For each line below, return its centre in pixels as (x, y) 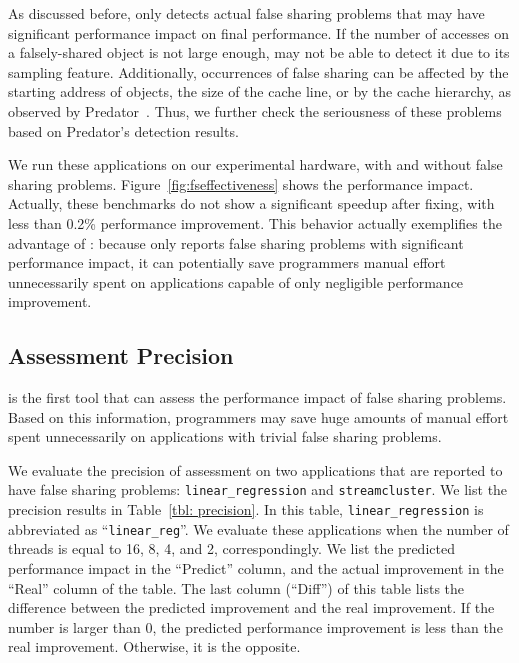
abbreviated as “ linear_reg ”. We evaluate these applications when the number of (258, 528)
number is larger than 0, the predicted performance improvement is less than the (255, 626)
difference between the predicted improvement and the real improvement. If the (251, 607)
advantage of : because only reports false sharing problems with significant (236, 242)
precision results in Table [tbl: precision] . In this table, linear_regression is (246, 509)
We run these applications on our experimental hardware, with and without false (255, 164)
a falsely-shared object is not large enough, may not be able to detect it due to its (259, 52)
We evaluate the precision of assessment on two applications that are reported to (255, 469)
